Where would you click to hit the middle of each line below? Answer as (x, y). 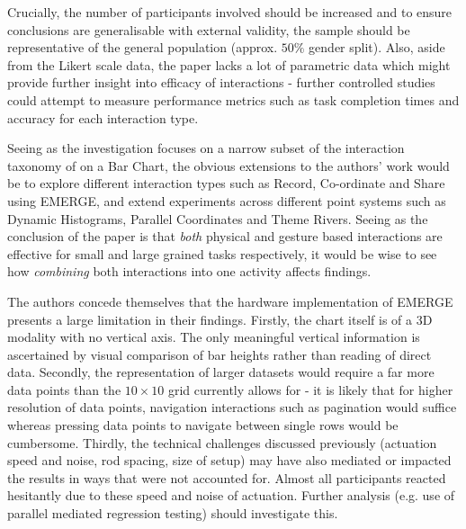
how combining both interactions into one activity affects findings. (189, 271)
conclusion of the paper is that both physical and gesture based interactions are (225, 236)
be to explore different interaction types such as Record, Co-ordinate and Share (226, 183)
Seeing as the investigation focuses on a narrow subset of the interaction (206, 148)
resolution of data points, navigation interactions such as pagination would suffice (232, 407)
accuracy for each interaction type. (103, 117)
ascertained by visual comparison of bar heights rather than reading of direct (220, 354)
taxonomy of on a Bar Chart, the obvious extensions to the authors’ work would (229, 165)
